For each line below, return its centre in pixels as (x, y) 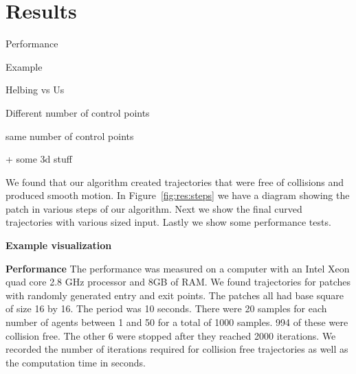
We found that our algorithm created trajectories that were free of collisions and (175, 182)
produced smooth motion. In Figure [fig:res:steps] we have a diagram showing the (178, 195)
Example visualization (59, 245)
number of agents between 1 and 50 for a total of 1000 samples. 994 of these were (177, 322)
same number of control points (70, 136)
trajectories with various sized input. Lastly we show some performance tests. (168, 222)
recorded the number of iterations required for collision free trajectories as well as (177, 349)
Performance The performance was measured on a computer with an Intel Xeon (178, 268)
